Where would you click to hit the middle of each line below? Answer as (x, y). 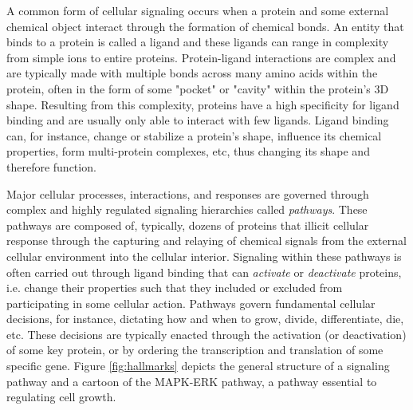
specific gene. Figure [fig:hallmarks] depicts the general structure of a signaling (198, 366)
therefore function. (51, 166)
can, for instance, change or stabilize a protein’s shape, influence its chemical (194, 135)
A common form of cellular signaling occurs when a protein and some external (198, 10)
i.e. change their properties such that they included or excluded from (175, 288)
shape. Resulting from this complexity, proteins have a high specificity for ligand (203, 104)
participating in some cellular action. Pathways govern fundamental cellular (191, 303)
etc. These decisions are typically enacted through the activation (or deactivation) (206, 334)
